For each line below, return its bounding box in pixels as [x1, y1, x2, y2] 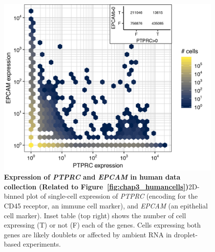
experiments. [22, 239, 61, 249]
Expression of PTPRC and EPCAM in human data [4, 172, 181, 182]
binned [4, 191, 24, 201]
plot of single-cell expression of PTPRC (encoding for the [26, 191, 198, 201]
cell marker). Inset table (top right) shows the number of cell [4, 210, 186, 220]
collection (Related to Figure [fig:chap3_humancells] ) [4, 181, 189, 191]
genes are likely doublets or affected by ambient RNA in [4, 229, 172, 239]
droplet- [174, 229, 198, 239]
